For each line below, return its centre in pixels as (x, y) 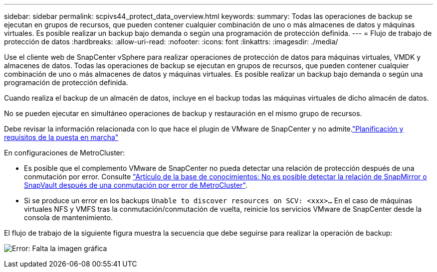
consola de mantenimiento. (68, 217)
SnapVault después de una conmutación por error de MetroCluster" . (136, 185)
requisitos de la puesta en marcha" (61, 137)
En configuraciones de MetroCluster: (65, 153)
